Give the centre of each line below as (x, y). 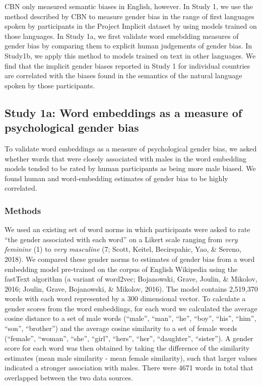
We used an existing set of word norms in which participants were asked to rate (127, 229)
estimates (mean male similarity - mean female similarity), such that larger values (131, 357)
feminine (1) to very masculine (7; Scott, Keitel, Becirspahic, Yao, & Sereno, (123, 249)
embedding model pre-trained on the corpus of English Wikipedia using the (121, 269)
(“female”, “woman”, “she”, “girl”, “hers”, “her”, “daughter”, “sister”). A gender (129, 338)
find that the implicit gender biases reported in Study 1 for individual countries (127, 65)
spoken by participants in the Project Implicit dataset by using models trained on (131, 26)
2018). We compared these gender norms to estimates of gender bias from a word (130, 259)
